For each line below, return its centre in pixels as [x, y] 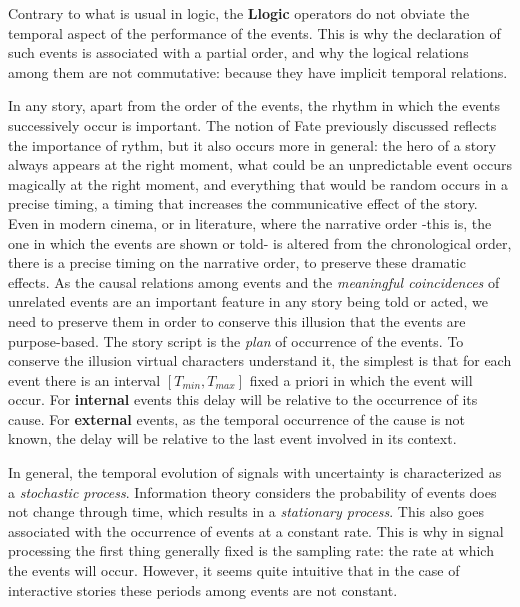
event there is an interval [84, 379]
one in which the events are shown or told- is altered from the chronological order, [260, 242]
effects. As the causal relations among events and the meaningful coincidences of [254, 281]
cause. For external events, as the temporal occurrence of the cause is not [237, 418]
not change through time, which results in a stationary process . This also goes [246, 511]
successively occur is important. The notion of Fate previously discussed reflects [252, 124]
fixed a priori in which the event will [361, 379]
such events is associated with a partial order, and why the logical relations [238, 52]
